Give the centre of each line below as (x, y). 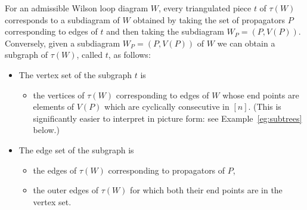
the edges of (55, 170)
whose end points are (261, 95)
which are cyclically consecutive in (167, 106)
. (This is (265, 106)
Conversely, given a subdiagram (63, 43)
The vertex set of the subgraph (75, 74)
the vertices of (59, 95)
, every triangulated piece (205, 8)
